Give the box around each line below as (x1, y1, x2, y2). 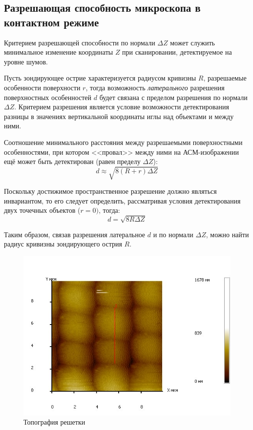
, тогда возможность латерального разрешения (85, 82, 225, 92)
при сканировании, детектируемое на (122, 47, 232, 57)
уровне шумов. (4, 56, 48, 66)
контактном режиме (4, 14, 99, 29)
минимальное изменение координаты (4, 47, 113, 57)
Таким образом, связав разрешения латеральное (4, 229, 146, 239)
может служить (170, 37, 215, 47)
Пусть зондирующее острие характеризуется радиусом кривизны (4, 73, 196, 83)
